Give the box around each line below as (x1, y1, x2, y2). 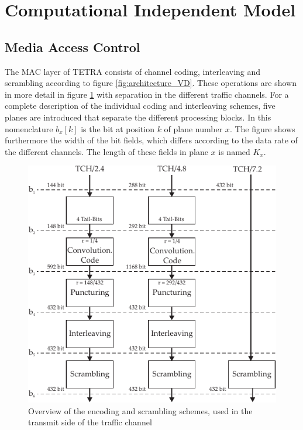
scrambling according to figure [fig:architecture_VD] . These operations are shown (5, 77, 297, 89)
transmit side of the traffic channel (28, 416, 152, 428)
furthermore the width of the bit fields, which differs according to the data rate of (5, 134, 298, 146)
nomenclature (5, 122, 53, 135)
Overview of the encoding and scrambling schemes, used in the (28, 404, 253, 417)
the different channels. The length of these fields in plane (5, 145, 208, 157)
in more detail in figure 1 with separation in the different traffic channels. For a (5, 88, 289, 100)
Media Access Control (5, 37, 140, 56)
